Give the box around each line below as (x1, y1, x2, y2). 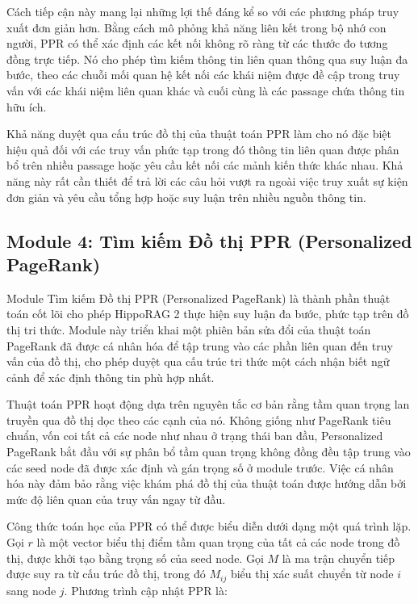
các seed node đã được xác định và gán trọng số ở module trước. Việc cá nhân (6, 459, 394, 476)
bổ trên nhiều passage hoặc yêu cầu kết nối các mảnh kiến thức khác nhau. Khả (6, 157, 403, 174)
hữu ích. (6, 98, 47, 115)
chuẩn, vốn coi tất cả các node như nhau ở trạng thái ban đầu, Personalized (6, 427, 383, 444)
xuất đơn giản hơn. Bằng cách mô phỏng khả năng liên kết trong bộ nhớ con (6, 19, 387, 36)
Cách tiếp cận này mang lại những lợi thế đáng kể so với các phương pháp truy (6, 3, 399, 19)
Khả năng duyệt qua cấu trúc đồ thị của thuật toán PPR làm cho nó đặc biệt (6, 125, 392, 142)
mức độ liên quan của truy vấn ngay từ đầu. (6, 490, 226, 507)
